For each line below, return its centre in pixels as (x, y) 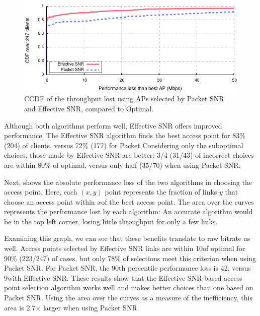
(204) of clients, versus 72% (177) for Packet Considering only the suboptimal (124, 145)
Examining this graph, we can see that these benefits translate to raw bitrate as (127, 238)
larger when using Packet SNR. (91, 307)
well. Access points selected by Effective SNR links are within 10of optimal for (125, 248)
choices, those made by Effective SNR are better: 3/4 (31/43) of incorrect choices (129, 155)
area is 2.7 (20, 307)
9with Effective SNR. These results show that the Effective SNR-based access (123, 277)
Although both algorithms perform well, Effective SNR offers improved (113, 125)
